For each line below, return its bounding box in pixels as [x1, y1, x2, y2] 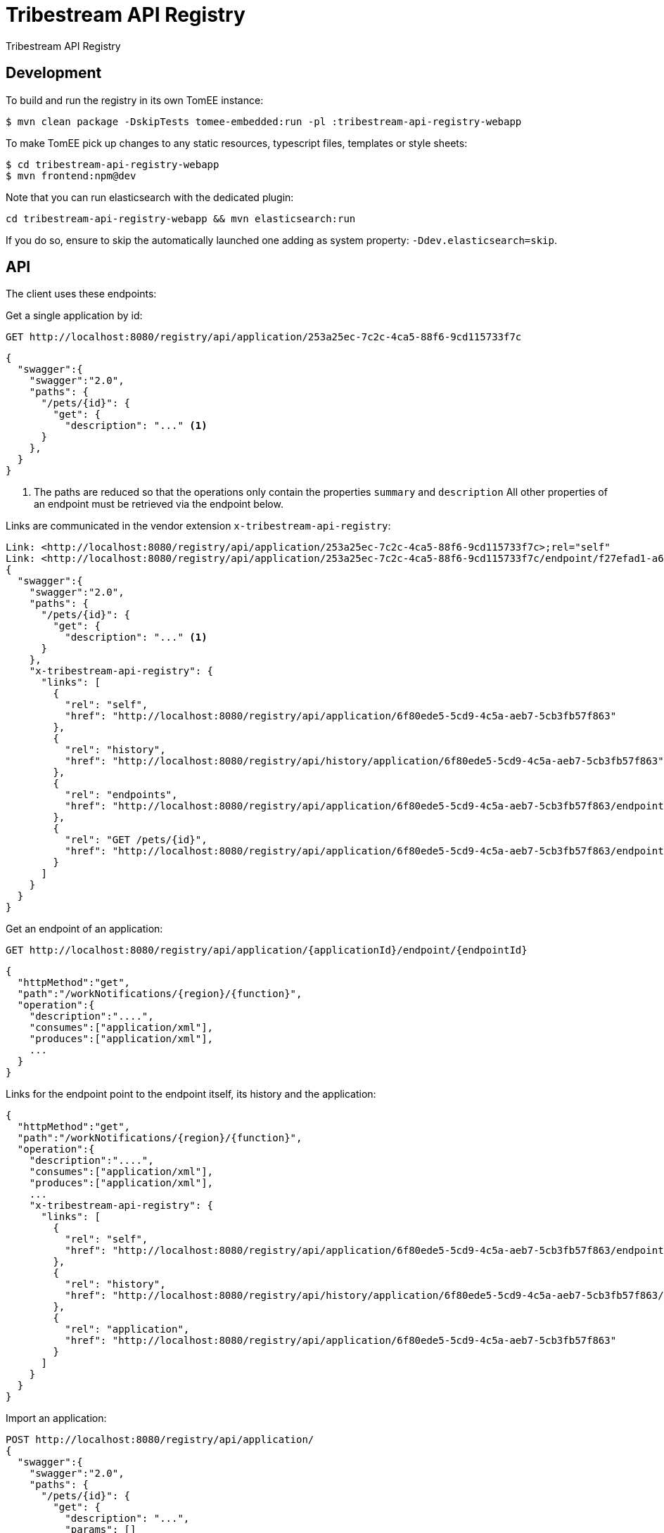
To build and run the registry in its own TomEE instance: [6, 94, 264, 106]
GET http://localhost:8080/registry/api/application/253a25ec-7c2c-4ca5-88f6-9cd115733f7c [6, 331, 522, 343]
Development [6, 64, 102, 82]
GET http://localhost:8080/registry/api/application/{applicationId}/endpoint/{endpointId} [6, 944, 528, 956]
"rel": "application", [65, 1323, 190, 1335]
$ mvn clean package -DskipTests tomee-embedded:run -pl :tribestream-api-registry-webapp [6, 115, 522, 127]
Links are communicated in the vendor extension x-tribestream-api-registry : [6, 520, 391, 532]
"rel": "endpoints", [65, 789, 178, 801]
